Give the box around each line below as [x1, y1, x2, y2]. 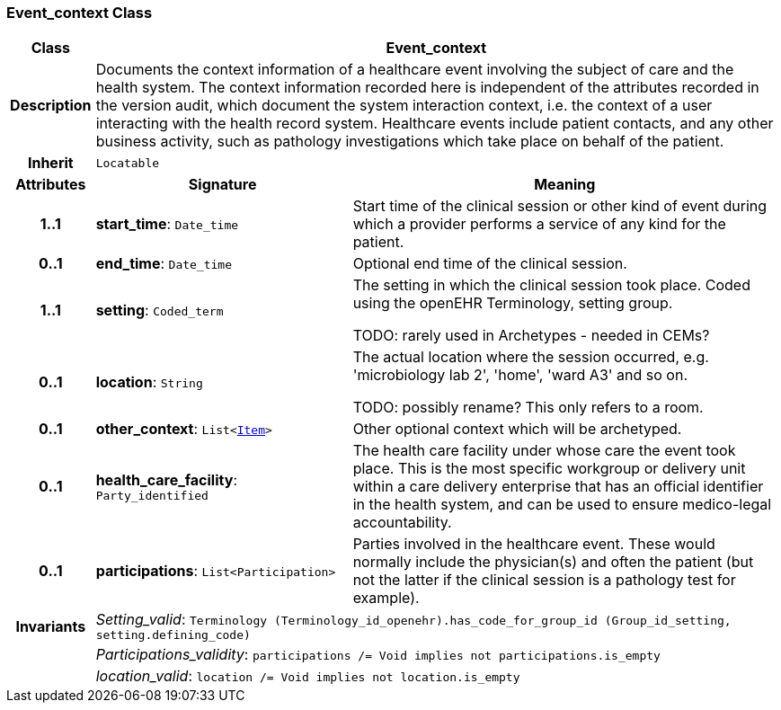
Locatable [95, 155, 160, 170]
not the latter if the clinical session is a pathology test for [352, 571, 736, 590]
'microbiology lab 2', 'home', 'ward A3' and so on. [352, 366, 688, 385]
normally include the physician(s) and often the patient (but [352, 553, 754, 572]
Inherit [27, 154, 74, 173]
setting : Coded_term [95, 301, 224, 320]
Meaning [534, 175, 596, 194]
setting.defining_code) [95, 628, 251, 643]
